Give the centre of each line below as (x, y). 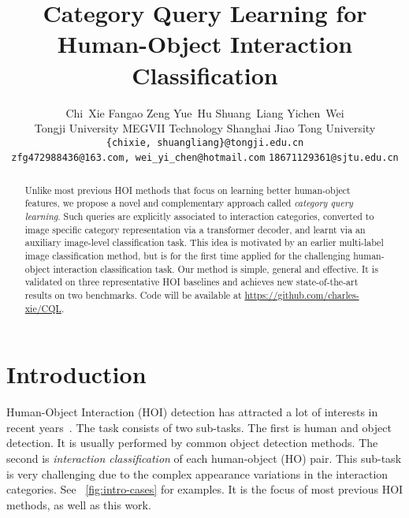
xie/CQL (43, 308)
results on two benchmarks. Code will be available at (133, 295)
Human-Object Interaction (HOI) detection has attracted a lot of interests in (192, 412)
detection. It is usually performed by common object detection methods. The (192, 443)
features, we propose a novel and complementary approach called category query (189, 203)
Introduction (76, 374)
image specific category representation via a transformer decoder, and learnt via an (195, 229)
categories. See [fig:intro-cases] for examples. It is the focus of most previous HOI (205, 489)
